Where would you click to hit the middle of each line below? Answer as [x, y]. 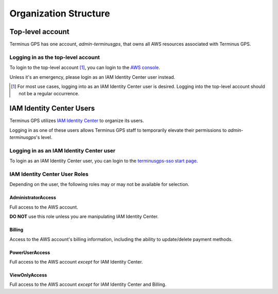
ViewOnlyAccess [28, 275]
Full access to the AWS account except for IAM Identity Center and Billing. [88, 284]
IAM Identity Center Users [52, 108]
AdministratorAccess [33, 198]
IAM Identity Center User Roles [49, 174]
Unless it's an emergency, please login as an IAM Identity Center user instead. [92, 77]
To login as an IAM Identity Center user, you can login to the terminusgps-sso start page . [104, 161]
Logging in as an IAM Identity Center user [63, 150]
